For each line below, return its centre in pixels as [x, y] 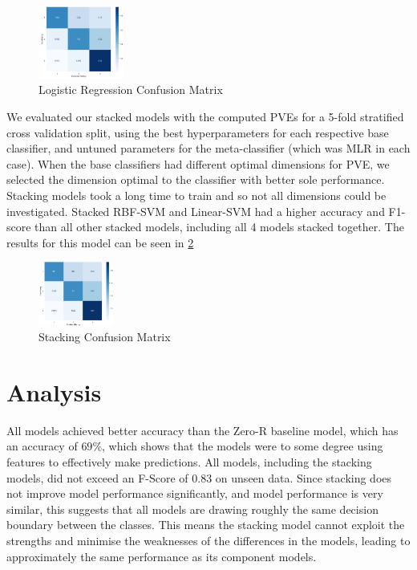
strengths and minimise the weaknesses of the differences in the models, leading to [208, 540]
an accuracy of [42, 446]
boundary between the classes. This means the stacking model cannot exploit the [206, 525]
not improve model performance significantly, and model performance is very [195, 493]
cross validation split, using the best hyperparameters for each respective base [198, 132]
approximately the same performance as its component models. [162, 556]
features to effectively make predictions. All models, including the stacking [189, 462]
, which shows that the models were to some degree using [243, 446]
